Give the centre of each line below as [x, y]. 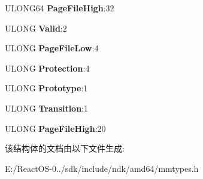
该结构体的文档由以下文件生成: [65, 148]
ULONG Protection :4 [47, 68]
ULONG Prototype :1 [46, 88]
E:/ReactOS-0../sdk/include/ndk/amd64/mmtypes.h [102, 168]
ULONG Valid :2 [36, 28]
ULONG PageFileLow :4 [52, 48]
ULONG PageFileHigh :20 [55, 128]
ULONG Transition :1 [47, 108]
